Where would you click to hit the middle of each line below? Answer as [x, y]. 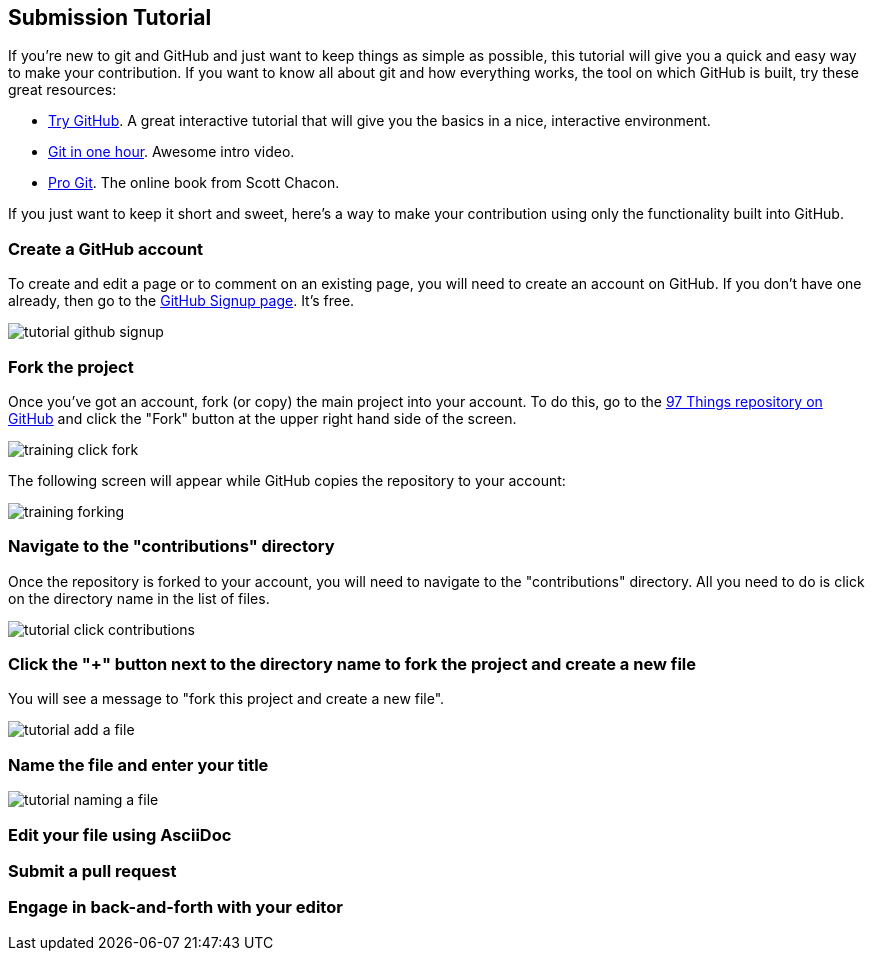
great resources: [62, 90]
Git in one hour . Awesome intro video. [171, 152]
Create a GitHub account [106, 248]
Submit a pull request [92, 870]
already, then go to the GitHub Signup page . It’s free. [181, 301]
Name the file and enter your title [138, 764]
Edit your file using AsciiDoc [120, 834]
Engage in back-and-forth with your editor [175, 907]
